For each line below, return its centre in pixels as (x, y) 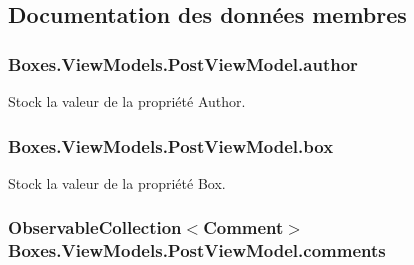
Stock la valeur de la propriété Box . (117, 182)
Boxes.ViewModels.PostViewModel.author (183, 63)
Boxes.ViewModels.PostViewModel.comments (197, 250)
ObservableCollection (95, 227)
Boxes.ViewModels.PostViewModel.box (171, 145)
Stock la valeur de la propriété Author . (127, 101)
